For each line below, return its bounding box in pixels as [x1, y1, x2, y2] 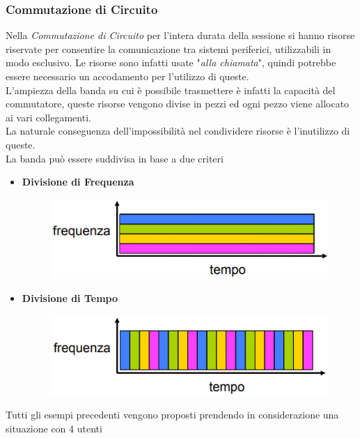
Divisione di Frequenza [22, 174, 134, 189]
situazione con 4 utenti [6, 421, 102, 435]
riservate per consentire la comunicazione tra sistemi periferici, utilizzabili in [6, 41, 331, 56]
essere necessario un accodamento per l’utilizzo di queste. [6, 69, 249, 83]
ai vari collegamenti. [6, 109, 91, 124]
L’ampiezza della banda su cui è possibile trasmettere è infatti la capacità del [6, 82, 336, 97]
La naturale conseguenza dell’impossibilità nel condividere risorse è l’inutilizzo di [6, 123, 350, 138]
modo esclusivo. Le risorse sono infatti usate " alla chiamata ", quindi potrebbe [6, 55, 336, 70]
